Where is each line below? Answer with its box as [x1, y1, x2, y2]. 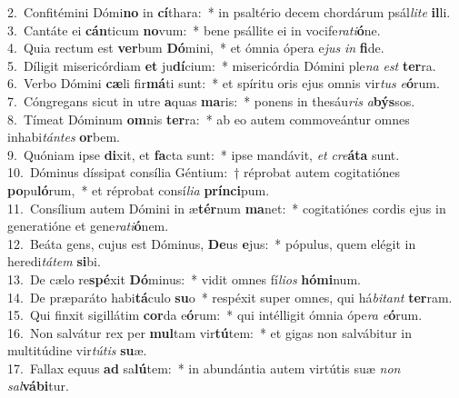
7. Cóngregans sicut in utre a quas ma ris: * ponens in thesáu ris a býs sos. [7, 91, 415, 110]
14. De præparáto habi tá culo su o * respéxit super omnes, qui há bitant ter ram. [7, 287, 453, 306]
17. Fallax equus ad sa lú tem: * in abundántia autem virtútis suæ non [7, 358, 401, 377]
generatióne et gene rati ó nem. [7, 216, 169, 235]
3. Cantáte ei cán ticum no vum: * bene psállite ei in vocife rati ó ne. [7, 20, 381, 39]
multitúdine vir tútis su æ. [7, 341, 147, 360]
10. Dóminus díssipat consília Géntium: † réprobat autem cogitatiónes [7, 163, 401, 182]
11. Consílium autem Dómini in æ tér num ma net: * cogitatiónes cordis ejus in [7, 198, 446, 217]
